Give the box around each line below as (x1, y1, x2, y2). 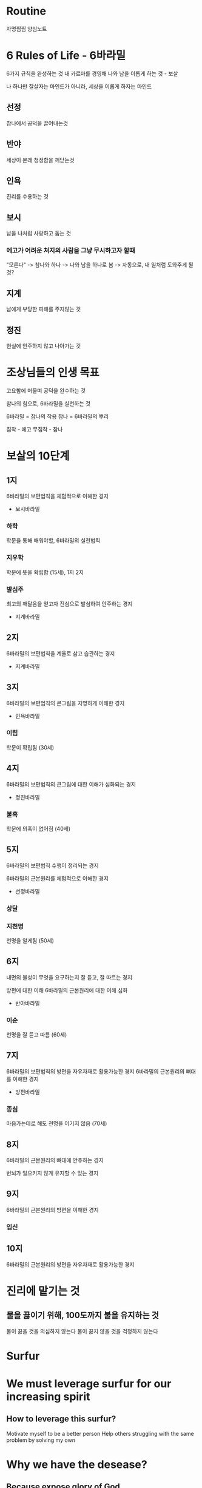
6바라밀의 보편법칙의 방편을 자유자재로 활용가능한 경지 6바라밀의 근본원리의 (6, 1067, 185, 1075)
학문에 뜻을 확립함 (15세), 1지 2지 (6, 569, 84, 576)
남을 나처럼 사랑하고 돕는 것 (6, 229, 72, 237)
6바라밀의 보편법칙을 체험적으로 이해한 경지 (6, 492, 109, 499)
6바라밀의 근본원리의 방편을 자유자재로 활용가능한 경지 (6, 1260, 135, 1268)
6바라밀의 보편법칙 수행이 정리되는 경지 (6, 862, 99, 869)
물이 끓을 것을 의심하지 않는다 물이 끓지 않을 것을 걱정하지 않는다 (6, 1327, 159, 1334)
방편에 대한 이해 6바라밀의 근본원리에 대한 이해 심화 (6, 986, 128, 993)
